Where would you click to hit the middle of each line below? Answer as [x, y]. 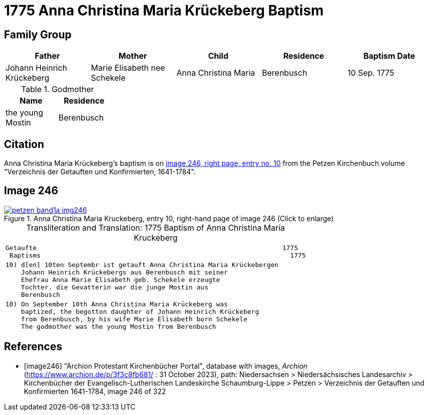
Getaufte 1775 [152, 248]
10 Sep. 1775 [371, 73]
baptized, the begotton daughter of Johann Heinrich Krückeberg [140, 311]
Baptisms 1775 [157, 255]
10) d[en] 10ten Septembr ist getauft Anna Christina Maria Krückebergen [142, 265]
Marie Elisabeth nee [128, 68]
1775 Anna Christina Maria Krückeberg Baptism [164, 10]
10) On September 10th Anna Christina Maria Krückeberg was [117, 304]
